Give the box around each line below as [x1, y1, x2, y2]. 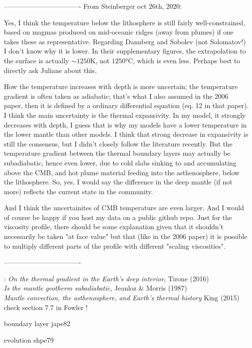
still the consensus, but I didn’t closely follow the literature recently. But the [4, 138, 233, 148]
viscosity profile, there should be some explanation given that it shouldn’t [4, 221, 224, 232]
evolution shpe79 [4, 334, 54, 345]
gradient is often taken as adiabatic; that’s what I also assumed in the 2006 [4, 91, 229, 101]
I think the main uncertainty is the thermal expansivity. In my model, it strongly [4, 110, 246, 120]
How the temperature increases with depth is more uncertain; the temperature [4, 81, 238, 92]
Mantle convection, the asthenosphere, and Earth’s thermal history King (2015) [4, 293, 240, 303]
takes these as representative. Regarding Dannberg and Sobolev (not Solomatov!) [4, 36, 246, 46]
